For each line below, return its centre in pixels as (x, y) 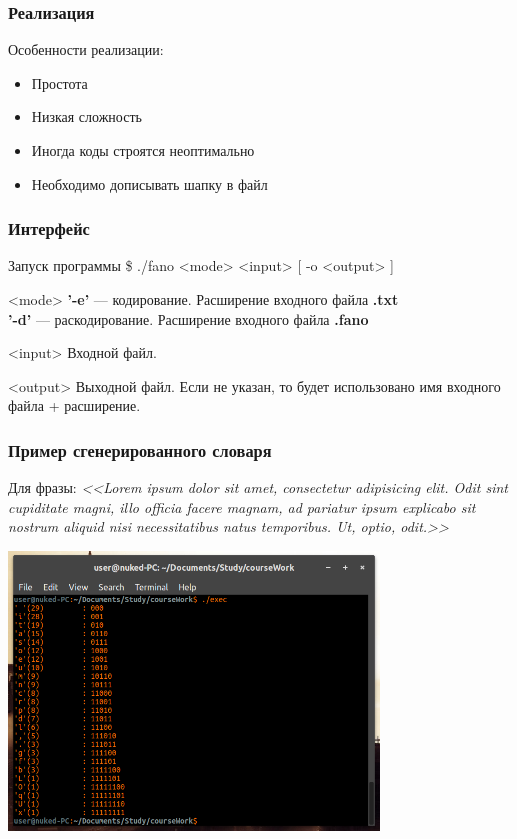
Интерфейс (49, 228)
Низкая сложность (86, 116)
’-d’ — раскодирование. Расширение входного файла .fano (188, 318)
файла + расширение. (74, 405)
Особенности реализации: (86, 49)
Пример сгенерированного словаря (140, 449)
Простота (59, 82)
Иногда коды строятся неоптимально (143, 150)
